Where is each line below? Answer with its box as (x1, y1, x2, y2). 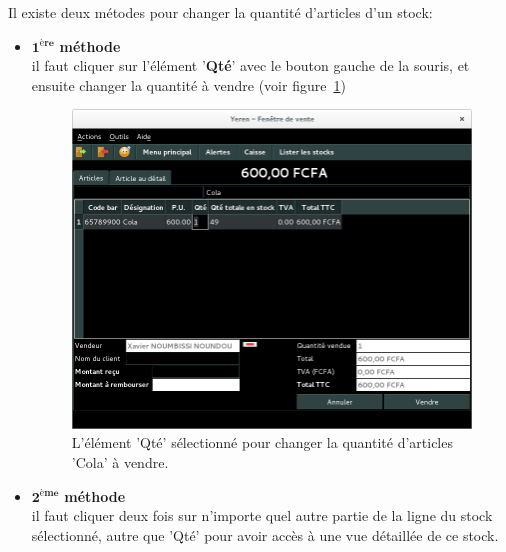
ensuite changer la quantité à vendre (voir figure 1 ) (31, 74, 346, 95)
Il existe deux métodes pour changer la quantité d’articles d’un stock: (8, 2, 433, 22)
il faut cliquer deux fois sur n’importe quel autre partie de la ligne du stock (31, 505, 493, 526)
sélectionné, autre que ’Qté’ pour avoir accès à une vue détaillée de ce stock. (31, 524, 499, 545)
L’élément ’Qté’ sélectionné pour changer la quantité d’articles (71, 432, 453, 453)
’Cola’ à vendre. (71, 451, 169, 472)
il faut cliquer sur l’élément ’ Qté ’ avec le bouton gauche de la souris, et (31, 55, 470, 76)
